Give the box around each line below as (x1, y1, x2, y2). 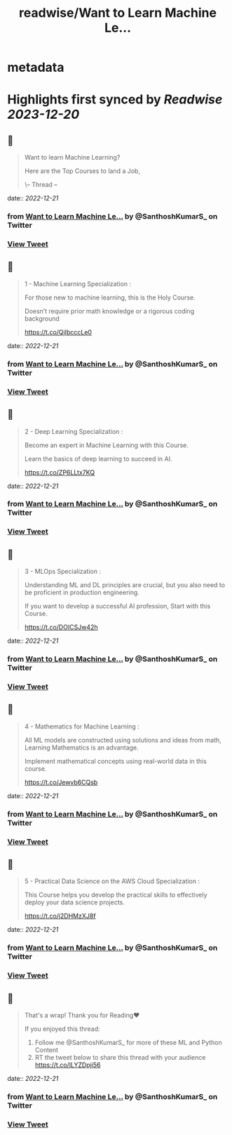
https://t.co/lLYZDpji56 (34, 1060, 101, 1070)
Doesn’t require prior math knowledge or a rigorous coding (24, 307, 195, 315)
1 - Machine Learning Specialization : (24, 279, 132, 288)
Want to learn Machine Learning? (24, 153, 121, 162)
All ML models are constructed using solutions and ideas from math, (24, 736, 222, 744)
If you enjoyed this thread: (24, 1025, 100, 1033)
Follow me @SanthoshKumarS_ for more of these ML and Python (34, 1039, 222, 1047)
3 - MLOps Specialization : (24, 567, 102, 576)
